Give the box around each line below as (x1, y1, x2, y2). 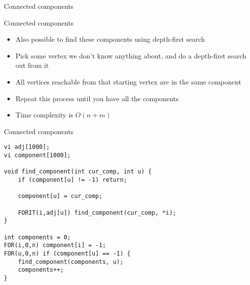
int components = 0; (4, 233, 71, 241)
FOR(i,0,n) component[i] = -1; (4, 242, 106, 249)
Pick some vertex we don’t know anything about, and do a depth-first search (15, 50, 247, 60)
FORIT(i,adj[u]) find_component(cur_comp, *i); (18, 209, 176, 216)
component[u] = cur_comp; (18, 193, 103, 200)
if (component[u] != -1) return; (18, 176, 127, 183)
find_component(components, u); (18, 258, 124, 265)
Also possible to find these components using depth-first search (15, 34, 205, 44)
